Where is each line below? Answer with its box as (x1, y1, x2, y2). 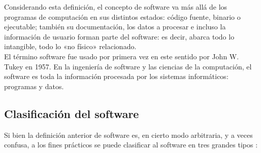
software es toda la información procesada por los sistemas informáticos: (4, 71, 229, 82)
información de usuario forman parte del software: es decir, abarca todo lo (4, 31, 235, 42)
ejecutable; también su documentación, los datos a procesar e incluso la (4, 21, 226, 32)
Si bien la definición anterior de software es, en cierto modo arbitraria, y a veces (4, 129, 253, 140)
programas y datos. (4, 81, 64, 91)
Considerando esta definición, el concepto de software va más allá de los (4, 2, 227, 12)
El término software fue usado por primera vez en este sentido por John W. (4, 51, 239, 61)
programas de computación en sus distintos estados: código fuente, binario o (4, 11, 241, 22)
